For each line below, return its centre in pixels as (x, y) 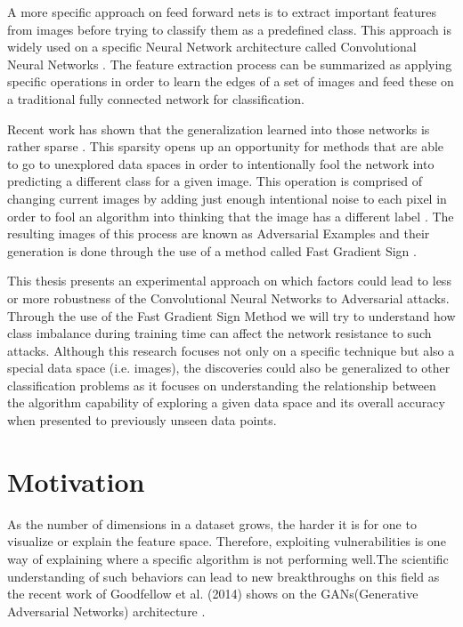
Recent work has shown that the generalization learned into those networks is (219, 129)
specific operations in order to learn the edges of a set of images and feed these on (231, 81)
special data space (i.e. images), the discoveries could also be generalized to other (229, 368)
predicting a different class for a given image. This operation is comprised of (215, 181)
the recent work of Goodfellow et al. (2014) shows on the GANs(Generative (213, 594)
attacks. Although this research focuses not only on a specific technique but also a (231, 350)
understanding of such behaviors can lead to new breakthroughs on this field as (223, 576)
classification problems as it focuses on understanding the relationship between (222, 385)
